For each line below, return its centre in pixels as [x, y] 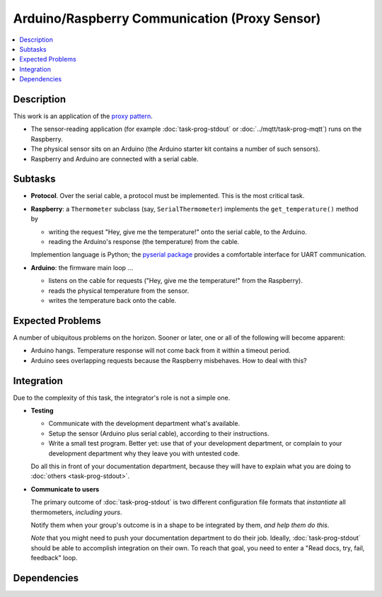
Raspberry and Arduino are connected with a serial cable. [115, 158]
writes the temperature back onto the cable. [112, 300]
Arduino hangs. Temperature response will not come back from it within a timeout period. [161, 351]
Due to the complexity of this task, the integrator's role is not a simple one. [122, 398]
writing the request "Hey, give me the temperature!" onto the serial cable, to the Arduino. [178, 232]
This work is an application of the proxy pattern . [83, 116]
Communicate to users [65, 489]
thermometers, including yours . [76, 512]
